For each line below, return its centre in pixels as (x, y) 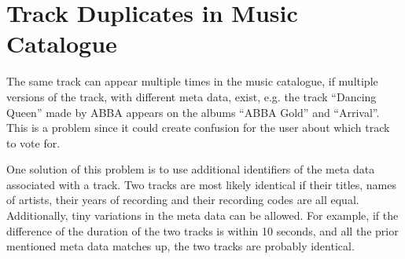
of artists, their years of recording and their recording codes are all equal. (183, 200)
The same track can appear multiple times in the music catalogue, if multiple (192, 81)
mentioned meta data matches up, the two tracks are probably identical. (180, 246)
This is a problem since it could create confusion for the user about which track (198, 128)
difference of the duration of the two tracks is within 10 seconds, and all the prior (202, 230)
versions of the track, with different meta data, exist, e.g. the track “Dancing (191, 96)
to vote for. (33, 142)
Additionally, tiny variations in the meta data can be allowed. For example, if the (202, 215)
